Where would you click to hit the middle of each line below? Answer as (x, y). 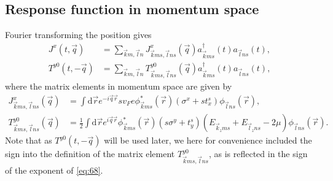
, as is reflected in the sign (258, 154)
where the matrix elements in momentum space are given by (119, 86)
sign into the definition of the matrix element (90, 154)
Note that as (29, 140)
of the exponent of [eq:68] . (54, 170)
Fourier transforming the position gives (78, 35)
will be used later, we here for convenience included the (208, 140)
